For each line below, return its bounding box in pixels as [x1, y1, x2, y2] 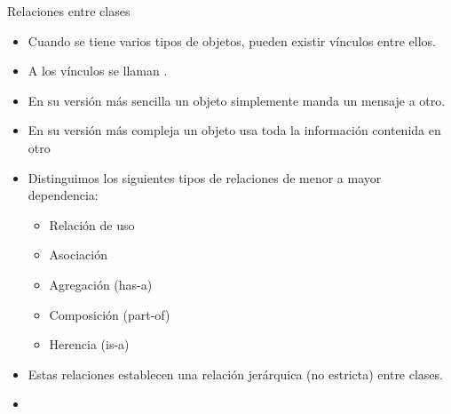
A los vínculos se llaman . [28, 61, 168, 80]
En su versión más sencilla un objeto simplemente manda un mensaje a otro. [28, 91, 446, 109]
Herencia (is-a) [49, 335, 130, 354]
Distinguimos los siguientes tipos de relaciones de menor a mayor [28, 168, 382, 187]
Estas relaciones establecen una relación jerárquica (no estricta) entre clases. [28, 364, 443, 383]
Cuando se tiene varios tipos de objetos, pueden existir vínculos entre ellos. [28, 31, 436, 50]
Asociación [49, 245, 108, 264]
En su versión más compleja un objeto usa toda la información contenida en [28, 121, 441, 139]
